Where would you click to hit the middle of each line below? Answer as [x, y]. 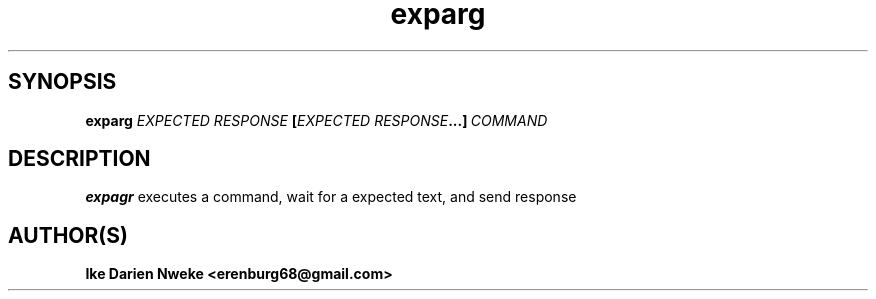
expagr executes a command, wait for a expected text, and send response [331, 197]
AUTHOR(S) [68, 235]
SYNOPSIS [62, 82]
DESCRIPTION [79, 159]
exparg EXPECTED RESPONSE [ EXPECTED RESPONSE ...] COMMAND [316, 120]
